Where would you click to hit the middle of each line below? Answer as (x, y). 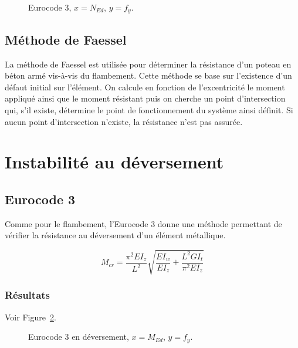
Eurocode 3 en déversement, (79, 337)
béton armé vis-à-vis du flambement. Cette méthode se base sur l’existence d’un (148, 75)
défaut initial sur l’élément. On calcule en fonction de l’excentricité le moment (145, 87)
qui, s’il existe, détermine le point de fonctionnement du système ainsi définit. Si (149, 110)
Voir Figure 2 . (31, 317)
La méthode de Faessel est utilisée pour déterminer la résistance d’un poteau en (148, 64)
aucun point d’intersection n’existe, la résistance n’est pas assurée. (124, 121)
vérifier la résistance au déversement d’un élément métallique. (115, 235)
